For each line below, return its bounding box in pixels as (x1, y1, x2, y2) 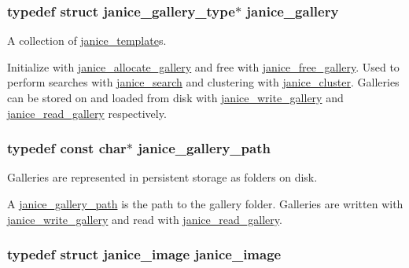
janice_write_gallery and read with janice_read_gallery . (7, 211, 282, 227)
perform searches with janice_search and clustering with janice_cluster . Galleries (7, 74, 400, 90)
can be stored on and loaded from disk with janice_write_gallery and (7, 90, 344, 105)
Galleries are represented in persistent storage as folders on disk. (7, 169, 318, 185)
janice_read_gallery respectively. (7, 105, 167, 121)
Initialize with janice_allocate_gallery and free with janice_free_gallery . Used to (7, 58, 400, 75)
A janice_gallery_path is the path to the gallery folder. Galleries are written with (7, 196, 403, 211)
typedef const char (7, 138, 127, 158)
